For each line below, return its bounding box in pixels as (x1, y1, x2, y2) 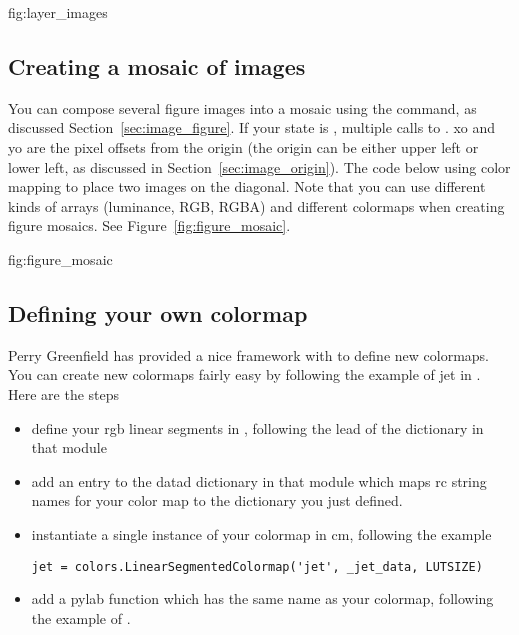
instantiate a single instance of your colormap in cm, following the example (31, 523, 492, 544)
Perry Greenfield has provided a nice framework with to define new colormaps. (8, 344, 489, 365)
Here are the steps (8, 383, 120, 404)
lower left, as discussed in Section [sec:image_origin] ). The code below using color (8, 156, 511, 177)
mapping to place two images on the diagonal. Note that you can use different (8, 176, 486, 197)
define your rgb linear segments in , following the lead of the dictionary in (31, 417, 484, 438)
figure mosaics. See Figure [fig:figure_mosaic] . (8, 215, 291, 236)
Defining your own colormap (8, 297, 308, 328)
